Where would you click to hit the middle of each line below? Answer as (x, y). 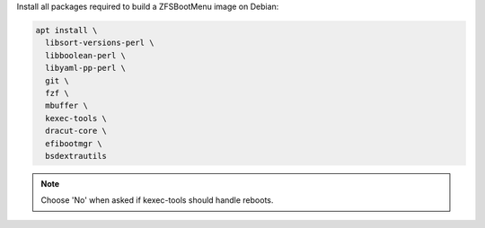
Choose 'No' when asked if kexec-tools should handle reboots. (157, 200)
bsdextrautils (76, 156)
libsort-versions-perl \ (100, 43)
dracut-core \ (76, 131)
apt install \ (66, 30)
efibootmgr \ (74, 143)
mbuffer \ (67, 106)
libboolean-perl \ (85, 55)
